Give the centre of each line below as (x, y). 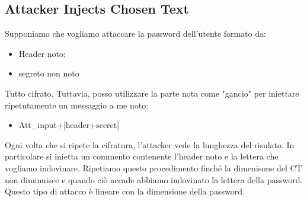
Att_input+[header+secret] (69, 125)
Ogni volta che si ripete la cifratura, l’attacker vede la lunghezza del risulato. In (150, 144)
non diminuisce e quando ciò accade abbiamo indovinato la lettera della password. (154, 179)
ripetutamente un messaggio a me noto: (77, 105)
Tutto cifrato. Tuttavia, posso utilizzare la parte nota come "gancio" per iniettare (152, 93)
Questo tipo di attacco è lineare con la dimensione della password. (125, 191)
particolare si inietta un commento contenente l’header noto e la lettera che (142, 156)
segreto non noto (49, 73)
